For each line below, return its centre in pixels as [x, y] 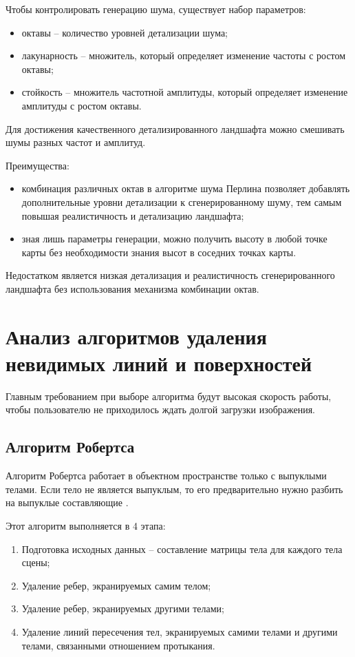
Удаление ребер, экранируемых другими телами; [123, 608]
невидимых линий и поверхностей [159, 363]
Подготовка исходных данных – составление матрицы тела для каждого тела [182, 549]
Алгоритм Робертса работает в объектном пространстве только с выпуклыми [166, 476]
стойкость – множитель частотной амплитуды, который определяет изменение [185, 92]
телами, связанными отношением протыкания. [118, 645]
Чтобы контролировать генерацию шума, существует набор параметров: [156, 9]
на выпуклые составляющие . [67, 502]
